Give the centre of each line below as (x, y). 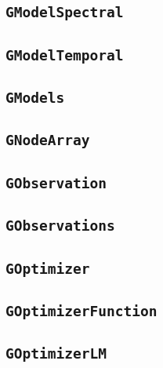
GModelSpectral (65, 13)
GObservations (60, 226)
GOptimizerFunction (81, 311)
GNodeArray (48, 140)
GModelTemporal (65, 55)
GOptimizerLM (56, 354)
